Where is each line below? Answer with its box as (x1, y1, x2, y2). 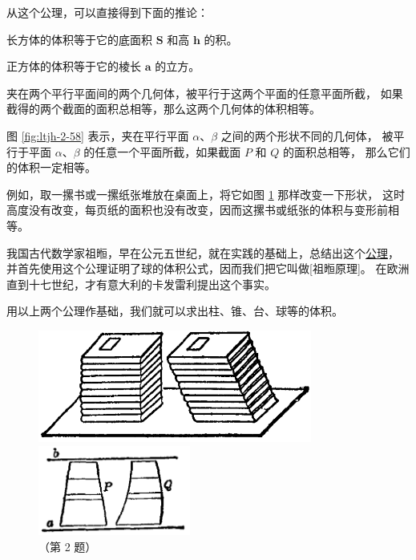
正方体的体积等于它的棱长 (6, 58, 141, 75)
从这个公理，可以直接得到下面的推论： (6, 4, 208, 20)
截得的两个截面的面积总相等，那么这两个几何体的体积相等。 (6, 100, 321, 117)
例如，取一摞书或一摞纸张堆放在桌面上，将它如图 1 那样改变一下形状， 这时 (6, 185, 405, 202)
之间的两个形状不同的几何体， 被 (220, 127, 394, 144)
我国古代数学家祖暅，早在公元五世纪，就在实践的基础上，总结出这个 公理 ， (6, 244, 399, 261)
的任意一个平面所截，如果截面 (83, 143, 241, 160)
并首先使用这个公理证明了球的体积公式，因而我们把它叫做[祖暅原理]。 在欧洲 (6, 260, 410, 277)
